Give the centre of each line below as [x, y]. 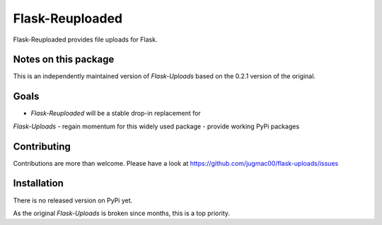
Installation [38, 183]
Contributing [42, 146]
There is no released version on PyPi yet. [73, 200]
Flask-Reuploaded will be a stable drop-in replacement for [116, 114]
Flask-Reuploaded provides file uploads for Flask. [85, 39]
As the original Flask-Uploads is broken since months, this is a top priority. [121, 213]
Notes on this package [64, 60]
